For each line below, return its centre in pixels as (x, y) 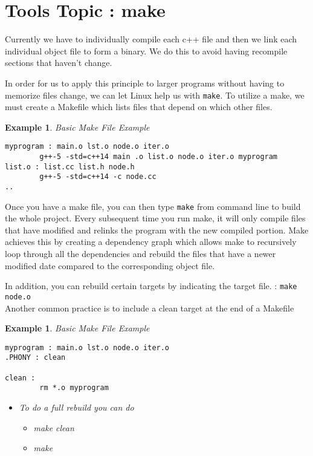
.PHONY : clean (35, 358)
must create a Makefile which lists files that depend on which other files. (139, 107)
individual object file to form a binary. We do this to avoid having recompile (146, 50)
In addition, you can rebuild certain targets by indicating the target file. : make (151, 286)
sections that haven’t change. (59, 63)
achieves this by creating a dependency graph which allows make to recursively (151, 242)
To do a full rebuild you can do (76, 407)
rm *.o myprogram (74, 388)
